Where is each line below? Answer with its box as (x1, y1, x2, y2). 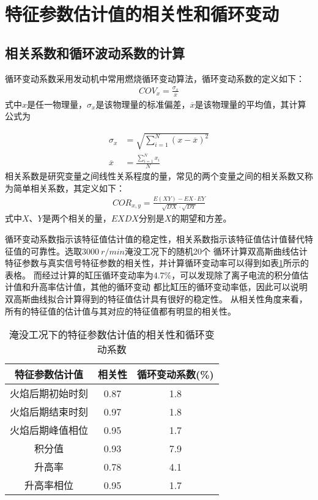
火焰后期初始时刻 (10, 386, 89, 401)
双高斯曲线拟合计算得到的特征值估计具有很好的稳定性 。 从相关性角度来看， (5, 293, 308, 305)
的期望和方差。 (171, 212, 232, 225)
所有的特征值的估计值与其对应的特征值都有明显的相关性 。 (5, 304, 236, 317)
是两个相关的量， (42, 212, 111, 225)
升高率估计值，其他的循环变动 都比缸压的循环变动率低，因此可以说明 (30, 280, 308, 293)
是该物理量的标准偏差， (95, 97, 190, 110)
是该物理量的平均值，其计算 (194, 97, 306, 110)
